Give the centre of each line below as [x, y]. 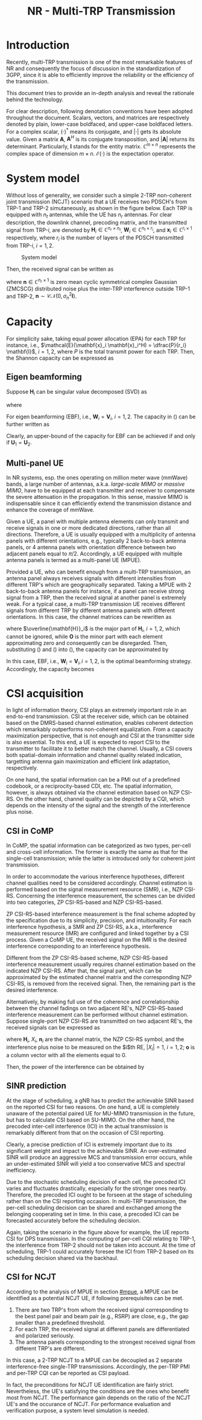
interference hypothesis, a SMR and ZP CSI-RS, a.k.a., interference [90, 927]
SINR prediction [36, 1086]
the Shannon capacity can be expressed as [60, 358]
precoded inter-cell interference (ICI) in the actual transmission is [87, 1126]
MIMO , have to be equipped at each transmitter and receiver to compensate [100, 490]
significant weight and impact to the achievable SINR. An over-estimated [96, 1151]
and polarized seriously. [45, 1335]
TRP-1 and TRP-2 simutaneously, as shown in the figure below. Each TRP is [99, 208]
